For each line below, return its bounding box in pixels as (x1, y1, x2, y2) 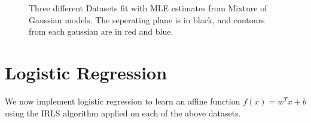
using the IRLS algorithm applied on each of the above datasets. (5, 106, 241, 119)
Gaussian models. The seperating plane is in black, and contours (29, 13, 265, 26)
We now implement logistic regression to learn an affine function (5, 94, 240, 107)
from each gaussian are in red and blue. (29, 25, 173, 38)
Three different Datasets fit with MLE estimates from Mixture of (29, 2, 267, 14)
